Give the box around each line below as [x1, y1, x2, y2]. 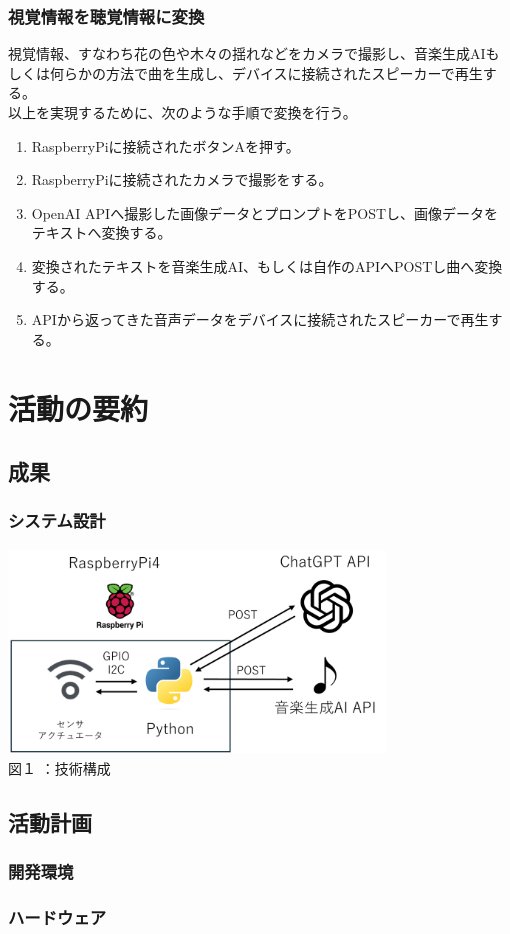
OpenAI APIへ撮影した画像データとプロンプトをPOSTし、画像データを [31, 202, 499, 223]
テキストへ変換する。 [31, 222, 172, 243]
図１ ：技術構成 [8, 757, 111, 778]
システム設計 [8, 508, 106, 533]
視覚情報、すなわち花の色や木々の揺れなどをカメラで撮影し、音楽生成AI [8, 43, 486, 64]
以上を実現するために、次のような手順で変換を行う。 [8, 102, 357, 122]
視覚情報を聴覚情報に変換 [8, 3, 205, 28]
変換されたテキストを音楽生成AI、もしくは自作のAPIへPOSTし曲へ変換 [31, 255, 503, 276]
